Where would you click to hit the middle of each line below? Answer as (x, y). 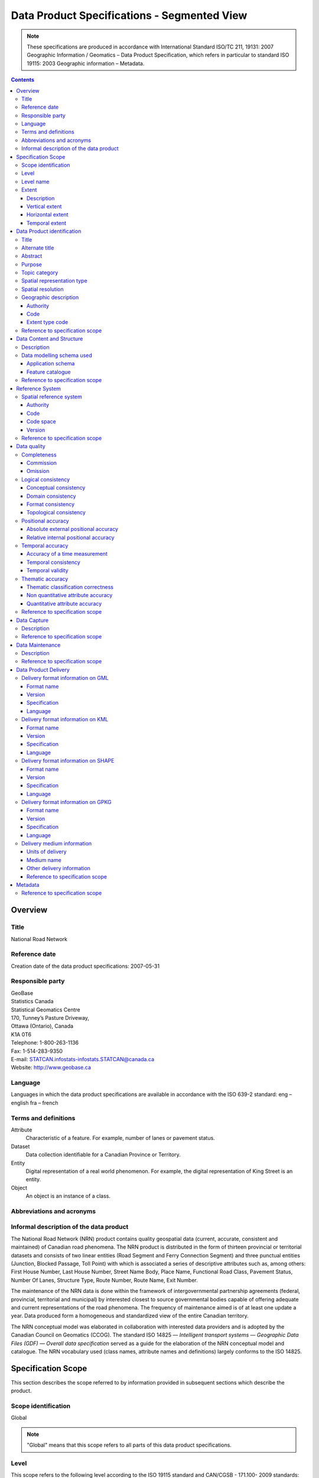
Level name (35, 181)
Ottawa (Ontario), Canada (42, 1026)
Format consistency (51, 504)
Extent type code (48, 322)
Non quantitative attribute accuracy (70, 595)
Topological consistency (56, 513)
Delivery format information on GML (65, 678)
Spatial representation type (55, 281)
